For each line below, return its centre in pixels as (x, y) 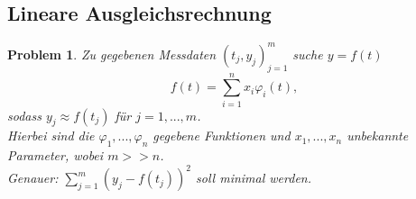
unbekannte (378, 136)
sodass (24, 115)
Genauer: (33, 178)
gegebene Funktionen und (222, 136)
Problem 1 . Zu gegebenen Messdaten (112, 54)
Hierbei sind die (51, 136)
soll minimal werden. (254, 178)
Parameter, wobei (55, 155)
